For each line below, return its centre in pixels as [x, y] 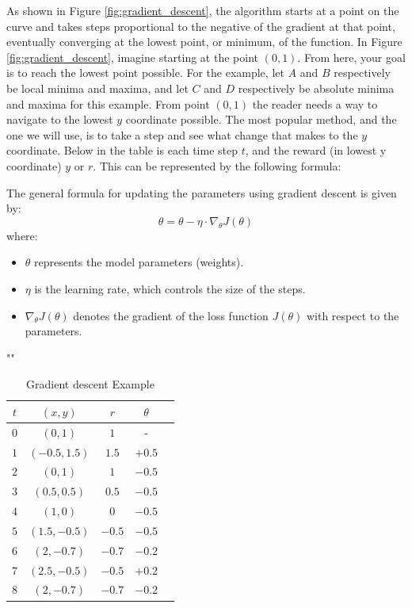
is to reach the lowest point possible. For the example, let [145, 73]
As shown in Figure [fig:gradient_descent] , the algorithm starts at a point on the [203, 10]
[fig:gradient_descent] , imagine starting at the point [132, 57]
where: [22, 235]
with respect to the [353, 315]
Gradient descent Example [90, 384]
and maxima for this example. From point [108, 103]
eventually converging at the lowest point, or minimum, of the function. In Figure [204, 42]
